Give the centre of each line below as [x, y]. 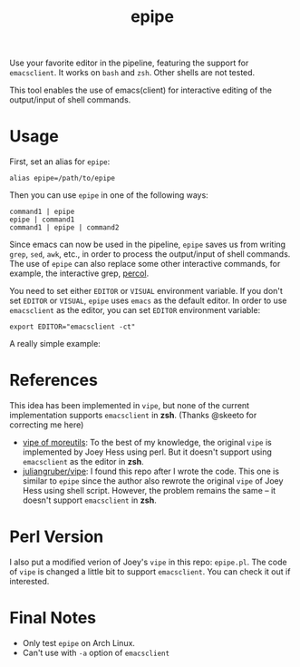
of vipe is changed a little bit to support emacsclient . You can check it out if [150, 572]
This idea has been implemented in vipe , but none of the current [130, 406]
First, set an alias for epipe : [60, 162]
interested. [29, 581]
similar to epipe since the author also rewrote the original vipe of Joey [153, 481]
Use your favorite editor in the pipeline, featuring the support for [129, 63]
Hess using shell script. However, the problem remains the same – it [149, 491]
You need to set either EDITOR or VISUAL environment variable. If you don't [146, 291]
